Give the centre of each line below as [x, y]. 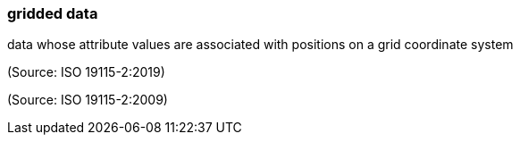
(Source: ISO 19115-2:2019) [86, 72]
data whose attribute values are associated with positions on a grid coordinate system [260, 45]
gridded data [53, 13]
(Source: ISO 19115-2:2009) [88, 100]
